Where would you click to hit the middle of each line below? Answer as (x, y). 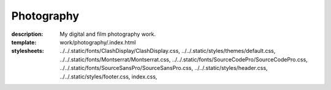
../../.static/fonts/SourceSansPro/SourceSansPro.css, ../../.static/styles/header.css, (164, 68)
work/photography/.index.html (98, 42)
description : (27, 34)
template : (24, 42)
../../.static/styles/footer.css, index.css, (108, 77)
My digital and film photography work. (108, 34)
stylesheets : (28, 51)
